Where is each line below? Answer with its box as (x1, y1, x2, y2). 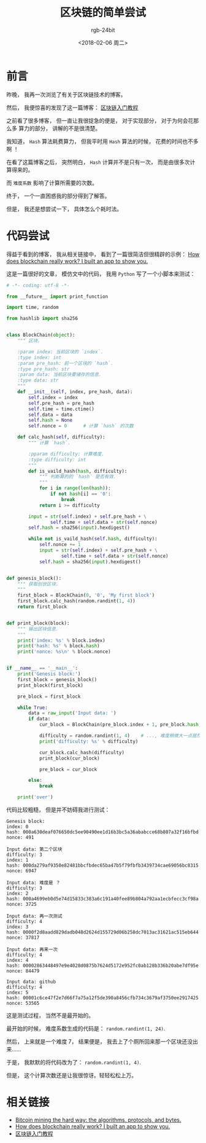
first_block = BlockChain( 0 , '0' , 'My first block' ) (17, 592, 155, 599)
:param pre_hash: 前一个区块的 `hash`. (17, 360, 113, 366)
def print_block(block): (6, 620, 70, 626)
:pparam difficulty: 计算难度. (28, 451, 105, 457)
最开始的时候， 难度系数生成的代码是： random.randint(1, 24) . (6, 1025, 166, 1032)
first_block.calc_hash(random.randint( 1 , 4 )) (17, 598, 136, 604)
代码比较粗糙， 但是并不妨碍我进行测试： (6, 806, 110, 813)
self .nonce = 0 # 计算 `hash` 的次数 (28, 423, 134, 429)
